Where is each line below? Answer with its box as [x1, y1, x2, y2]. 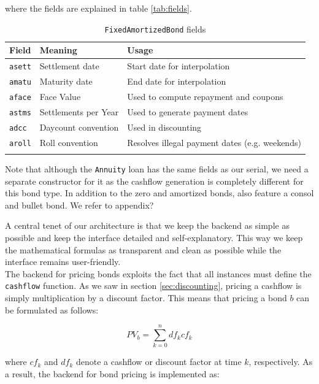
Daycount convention [39, 120, 119, 133]
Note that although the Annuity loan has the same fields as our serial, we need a [5, 163, 309, 175]
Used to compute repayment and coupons [127, 90, 283, 102]
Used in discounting [127, 120, 202, 133]
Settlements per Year [39, 105, 119, 118]
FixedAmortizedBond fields [104, 22, 206, 35]
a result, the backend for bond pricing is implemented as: [5, 367, 220, 380]
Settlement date [39, 60, 99, 72]
